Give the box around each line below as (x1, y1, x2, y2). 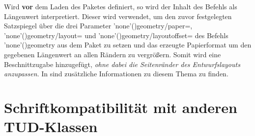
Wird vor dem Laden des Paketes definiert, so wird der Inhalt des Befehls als (4, 1, 237, 11)
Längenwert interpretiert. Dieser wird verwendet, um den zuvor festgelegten (4, 11, 232, 21)
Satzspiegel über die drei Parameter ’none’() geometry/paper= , (4, 21, 193, 31)
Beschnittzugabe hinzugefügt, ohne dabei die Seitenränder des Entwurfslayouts (4, 59, 240, 69)
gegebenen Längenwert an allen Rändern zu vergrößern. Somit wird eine (4, 49, 221, 59)
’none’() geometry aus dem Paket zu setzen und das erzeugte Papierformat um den (4, 40, 252, 50)
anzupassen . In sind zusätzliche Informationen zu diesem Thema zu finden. (4, 68, 228, 79)
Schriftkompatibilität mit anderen (4, 97, 237, 117)
